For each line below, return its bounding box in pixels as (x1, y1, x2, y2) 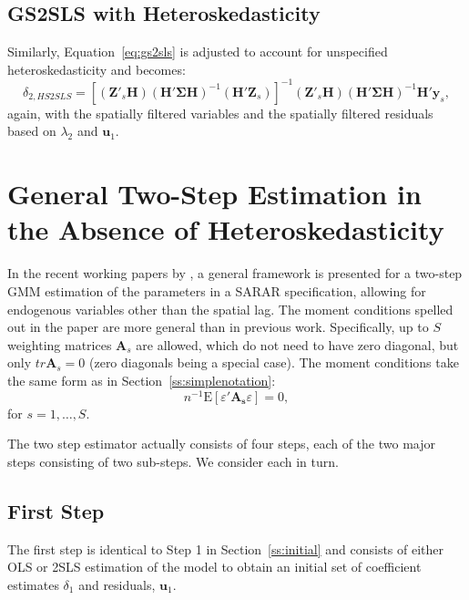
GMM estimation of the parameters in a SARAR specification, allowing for (7, 281, 426, 300)
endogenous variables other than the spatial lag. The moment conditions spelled (7, 299, 454, 318)
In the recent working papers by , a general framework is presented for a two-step (7, 264, 463, 283)
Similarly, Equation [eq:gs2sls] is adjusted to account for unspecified (7, 42, 388, 61)
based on (7, 121, 56, 140)
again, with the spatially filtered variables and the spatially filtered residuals (7, 103, 433, 122)
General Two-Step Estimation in (7, 175, 422, 212)
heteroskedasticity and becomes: (7, 59, 186, 78)
